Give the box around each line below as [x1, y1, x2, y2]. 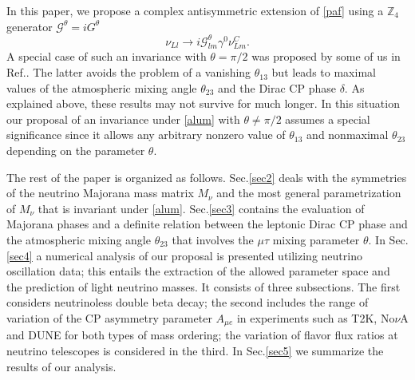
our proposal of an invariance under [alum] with [6, 110, 240, 127]
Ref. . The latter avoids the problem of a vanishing [6, 64, 251, 81]
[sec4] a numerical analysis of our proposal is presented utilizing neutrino [6, 247, 362, 263]
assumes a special [285, 110, 370, 127]
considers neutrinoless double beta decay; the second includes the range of [6, 294, 369, 311]
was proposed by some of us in [251, 48, 401, 65]
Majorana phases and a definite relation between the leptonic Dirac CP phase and [6, 216, 408, 232]
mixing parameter [272, 232, 360, 248]
